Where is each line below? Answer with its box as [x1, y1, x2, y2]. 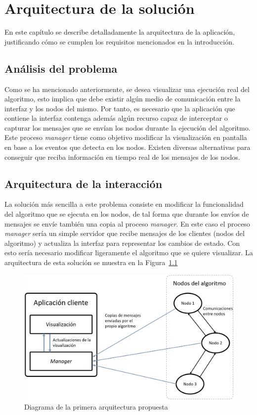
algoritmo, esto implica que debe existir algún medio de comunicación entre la [4, 93, 241, 104]
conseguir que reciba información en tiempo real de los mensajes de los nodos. [4, 151, 240, 162]
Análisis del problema [4, 60, 118, 76]
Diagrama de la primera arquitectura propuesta [24, 402, 168, 412]
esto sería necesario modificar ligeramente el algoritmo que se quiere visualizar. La [4, 247, 253, 258]
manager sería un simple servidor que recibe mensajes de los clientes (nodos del [4, 228, 245, 238]
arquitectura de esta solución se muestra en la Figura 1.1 [4, 257, 178, 268]
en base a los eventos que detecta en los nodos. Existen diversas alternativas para [4, 142, 251, 152]
